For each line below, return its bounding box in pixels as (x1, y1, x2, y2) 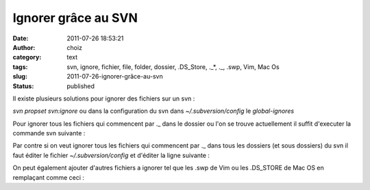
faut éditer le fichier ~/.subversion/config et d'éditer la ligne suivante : (12, 151, 210, 159)
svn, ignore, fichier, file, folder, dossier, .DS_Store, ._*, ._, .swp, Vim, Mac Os (66, 62, 280, 71)
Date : (12, 34, 29, 42)
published (66, 82, 95, 90)
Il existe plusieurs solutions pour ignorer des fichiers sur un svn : (12, 94, 195, 103)
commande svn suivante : (12, 129, 86, 137)
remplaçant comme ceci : (12, 173, 85, 181)
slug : (12, 72, 27, 81)
